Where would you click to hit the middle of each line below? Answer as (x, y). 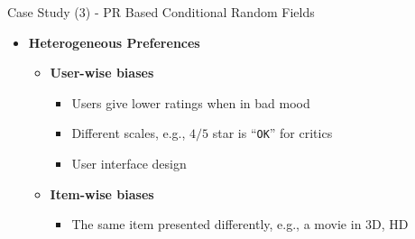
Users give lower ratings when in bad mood (191, 102)
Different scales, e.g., (129, 133)
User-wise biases (102, 73)
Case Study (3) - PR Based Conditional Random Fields (161, 12)
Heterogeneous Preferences (114, 42)
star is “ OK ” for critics (272, 133)
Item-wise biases (102, 193)
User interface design (129, 164)
